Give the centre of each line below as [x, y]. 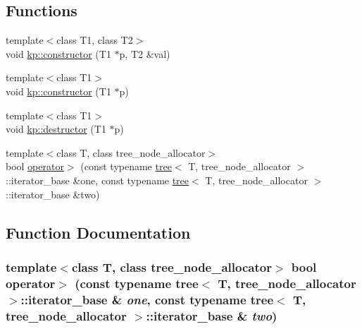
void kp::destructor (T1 [56, 129]
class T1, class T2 [95, 40]
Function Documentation [98, 232]
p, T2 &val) [145, 53]
